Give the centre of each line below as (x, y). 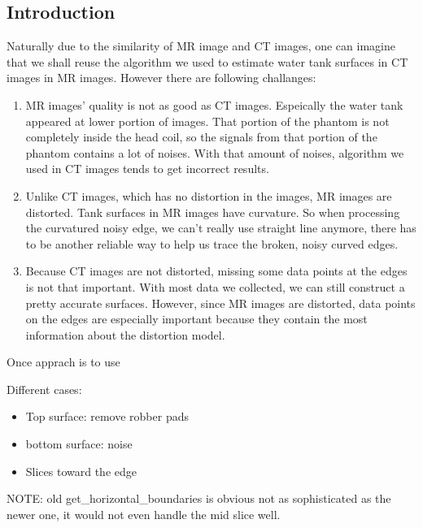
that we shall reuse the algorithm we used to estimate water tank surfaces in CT (207, 61)
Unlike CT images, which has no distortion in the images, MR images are (209, 195)
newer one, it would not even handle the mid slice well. (144, 514)
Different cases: (44, 389)
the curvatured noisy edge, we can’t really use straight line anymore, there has (221, 228)
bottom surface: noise (79, 444)
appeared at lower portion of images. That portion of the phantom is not (207, 121)
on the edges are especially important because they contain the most (196, 319)
